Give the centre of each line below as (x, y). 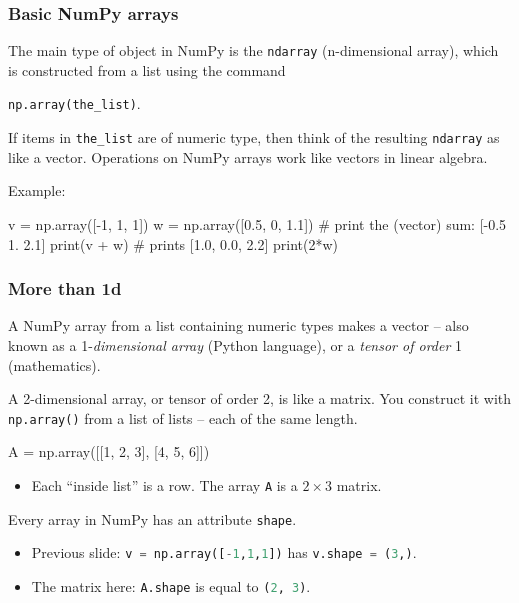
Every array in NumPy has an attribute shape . (152, 518)
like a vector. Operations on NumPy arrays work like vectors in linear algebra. (248, 156)
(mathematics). (54, 364)
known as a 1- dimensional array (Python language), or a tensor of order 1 (235, 344)
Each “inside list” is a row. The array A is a (164, 485)
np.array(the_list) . (74, 103)
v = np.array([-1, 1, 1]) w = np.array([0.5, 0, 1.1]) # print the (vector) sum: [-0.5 (257, 223)
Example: (37, 190)
